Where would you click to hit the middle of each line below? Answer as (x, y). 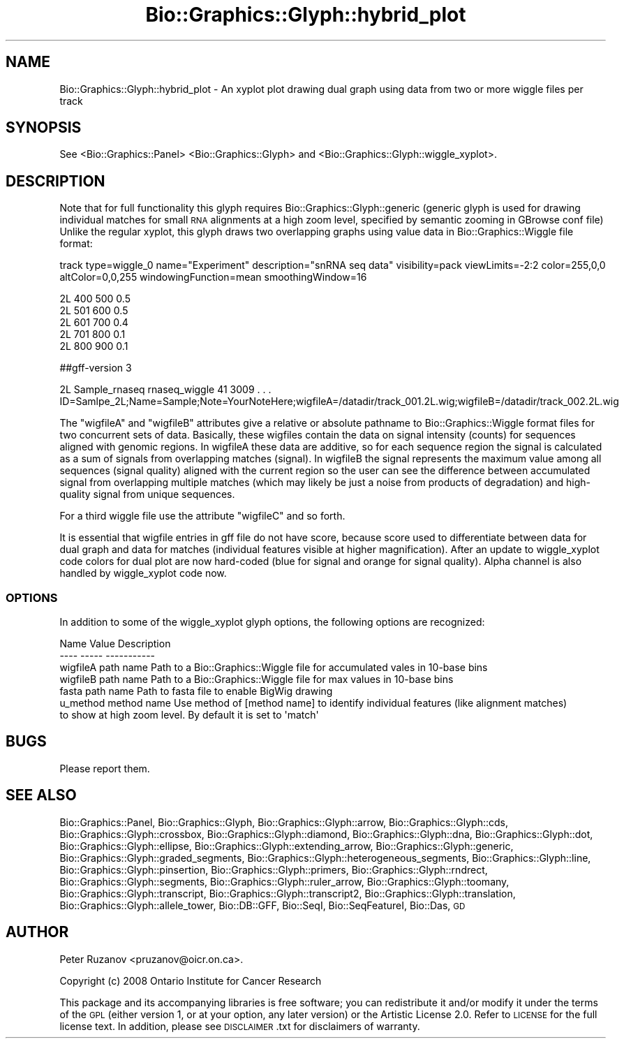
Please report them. (105, 768)
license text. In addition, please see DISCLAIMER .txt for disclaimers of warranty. (240, 1026)
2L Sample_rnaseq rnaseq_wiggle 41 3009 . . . (165, 390)
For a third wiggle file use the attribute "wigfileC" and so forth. (202, 516)
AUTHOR (37, 932)
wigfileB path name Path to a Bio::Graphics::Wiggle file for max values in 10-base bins (257, 679)
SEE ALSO (41, 795)
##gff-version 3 (96, 368)
